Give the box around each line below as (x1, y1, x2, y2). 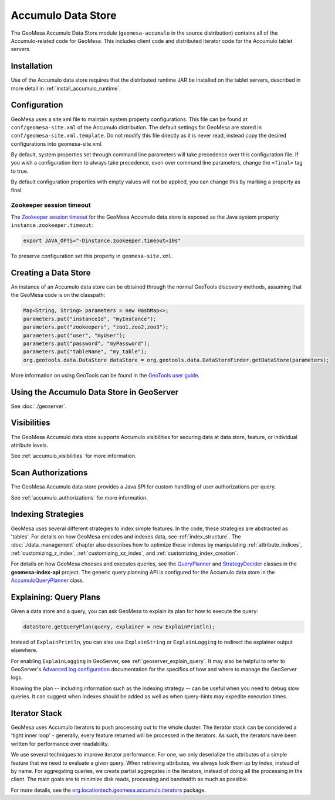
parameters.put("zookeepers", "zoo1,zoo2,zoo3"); (23, 324, 169, 330)
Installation (11, 61, 53, 71)
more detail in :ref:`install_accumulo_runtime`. (11, 85, 121, 92)
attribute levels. (11, 441, 49, 448)
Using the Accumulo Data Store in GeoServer (11, 387, 179, 397)
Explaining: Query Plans (11, 592, 101, 602)
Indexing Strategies (11, 509, 84, 520)
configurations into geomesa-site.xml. (11, 140, 103, 147)
